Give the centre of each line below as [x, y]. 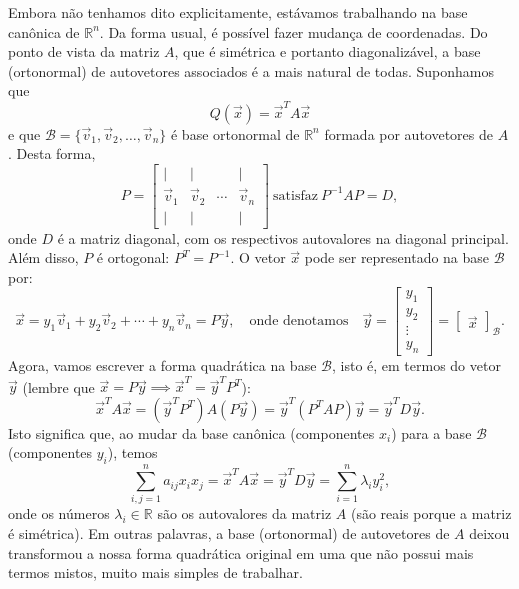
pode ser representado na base [397, 257]
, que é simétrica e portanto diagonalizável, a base [327, 51]
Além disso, [43, 257]
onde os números [59, 513]
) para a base [431, 432]
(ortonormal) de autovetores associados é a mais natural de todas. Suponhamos [251, 70]
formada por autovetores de [408, 133]
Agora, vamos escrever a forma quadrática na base [162, 364]
